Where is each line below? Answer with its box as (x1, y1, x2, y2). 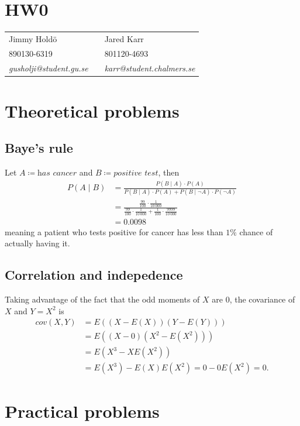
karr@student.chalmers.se (104, 61, 195, 74)
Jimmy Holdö (9, 32, 57, 44)
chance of (239, 225, 273, 238)
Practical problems (5, 398, 160, 422)
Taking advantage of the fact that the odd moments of (5, 293, 200, 305)
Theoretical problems (5, 98, 180, 122)
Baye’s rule (5, 139, 73, 157)
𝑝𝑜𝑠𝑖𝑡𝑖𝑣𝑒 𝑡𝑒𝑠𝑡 (113, 169, 158, 178)
